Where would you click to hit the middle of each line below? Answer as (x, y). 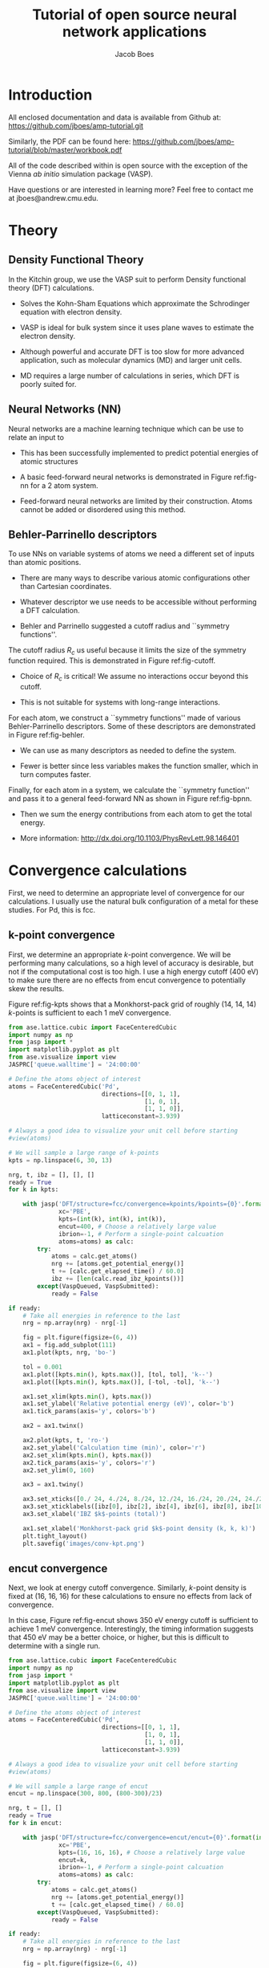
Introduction (50, 95)
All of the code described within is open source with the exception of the (128, 165)
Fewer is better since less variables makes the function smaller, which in (139, 766)
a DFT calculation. (50, 611)
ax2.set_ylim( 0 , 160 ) (58, 1470)
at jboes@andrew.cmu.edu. (53, 197)
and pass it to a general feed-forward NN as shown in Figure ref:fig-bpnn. (130, 798)
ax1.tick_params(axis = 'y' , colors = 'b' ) (89, 1411)
